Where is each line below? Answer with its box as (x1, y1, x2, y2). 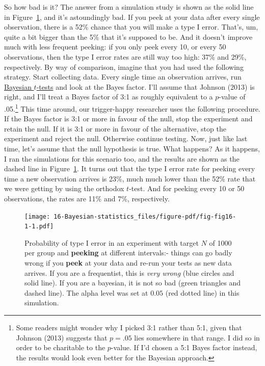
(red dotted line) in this (165, 287, 240, 298)
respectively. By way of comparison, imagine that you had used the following (4, 61, 244, 72)
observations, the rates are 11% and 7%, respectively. (4, 193, 170, 203)
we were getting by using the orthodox (4, 183, 124, 194)
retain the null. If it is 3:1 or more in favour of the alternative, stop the (4, 123, 226, 134)
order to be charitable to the (16, 342, 105, 353)
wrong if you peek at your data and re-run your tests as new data (24, 257, 232, 268)
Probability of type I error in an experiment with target (24, 237, 199, 248)
